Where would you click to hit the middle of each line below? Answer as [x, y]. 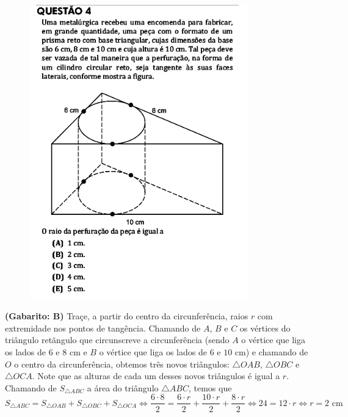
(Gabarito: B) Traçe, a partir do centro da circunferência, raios [127, 316]
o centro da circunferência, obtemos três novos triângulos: [122, 364]
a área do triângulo [123, 387]
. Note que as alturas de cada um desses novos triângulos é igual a [156, 376]
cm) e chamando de [271, 352]
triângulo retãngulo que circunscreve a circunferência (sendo [117, 340]
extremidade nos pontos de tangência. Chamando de [103, 328]
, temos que [210, 387]
